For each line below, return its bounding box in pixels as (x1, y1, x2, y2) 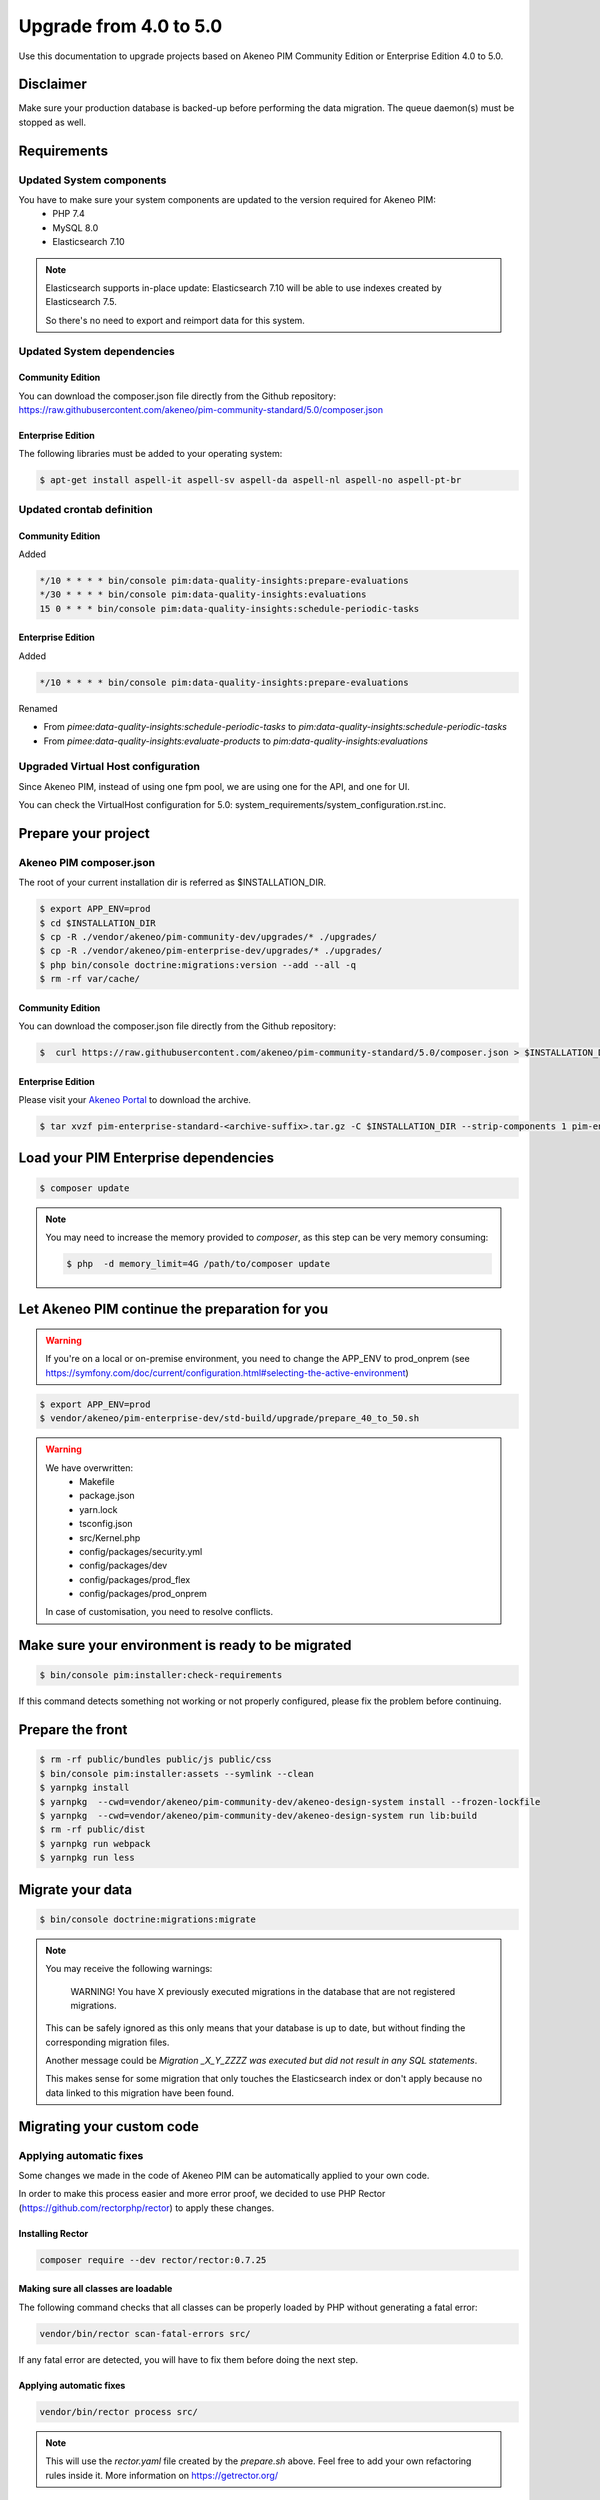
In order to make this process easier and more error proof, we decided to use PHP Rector (18, 2188, 386, 2200)
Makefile (79, 1475, 115, 1487)
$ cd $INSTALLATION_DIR (39, 917, 157, 929)
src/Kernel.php (79, 1531, 141, 1544)
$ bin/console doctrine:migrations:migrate (39, 1913, 257, 1925)
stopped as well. (18, 116, 87, 128)
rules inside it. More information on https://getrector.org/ (45, 2469, 279, 2481)
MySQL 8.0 (52, 221, 99, 234)
